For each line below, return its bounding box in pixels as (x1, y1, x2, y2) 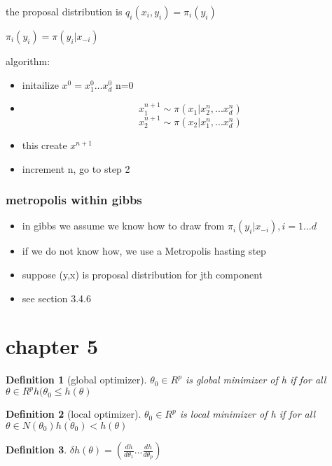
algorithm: (6, 54, 50, 68)
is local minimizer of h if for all (179, 407, 316, 421)
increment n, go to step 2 (22, 161, 130, 176)
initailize (22, 77, 59, 92)
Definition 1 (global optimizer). (6, 372, 147, 387)
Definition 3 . (6, 442, 67, 456)
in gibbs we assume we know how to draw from (22, 218, 225, 233)
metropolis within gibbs (6, 191, 142, 209)
